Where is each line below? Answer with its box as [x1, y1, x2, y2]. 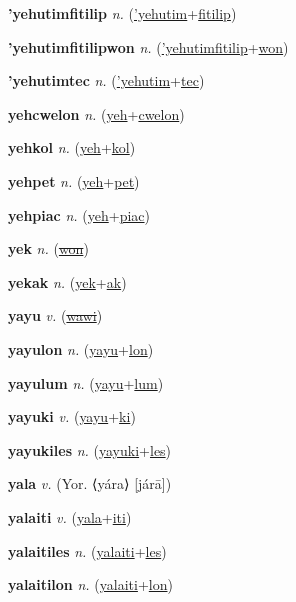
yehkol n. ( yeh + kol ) [8, 137, 136, 158]
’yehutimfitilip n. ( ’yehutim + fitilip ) [8, 3, 237, 23]
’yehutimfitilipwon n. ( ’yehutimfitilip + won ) [8, 36, 289, 57]
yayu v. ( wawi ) [8, 305, 103, 326]
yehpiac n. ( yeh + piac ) [8, 204, 150, 225]
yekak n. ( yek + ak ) [8, 271, 127, 292]
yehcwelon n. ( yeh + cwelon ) [8, 103, 185, 124]
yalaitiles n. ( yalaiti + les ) [8, 540, 167, 561]
